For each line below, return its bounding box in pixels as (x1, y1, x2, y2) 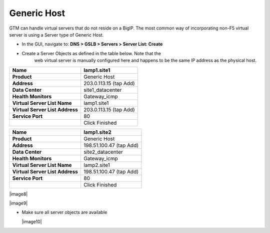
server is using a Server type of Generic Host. (9, 32, 104, 38)
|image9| (9, 200, 28, 206)
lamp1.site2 (83, 128, 112, 135)
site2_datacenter (83, 148, 123, 155)
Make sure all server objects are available (21, 209, 107, 215)
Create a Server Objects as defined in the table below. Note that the (21, 50, 161, 56)
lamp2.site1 (83, 161, 110, 168)
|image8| (9, 191, 28, 197)
